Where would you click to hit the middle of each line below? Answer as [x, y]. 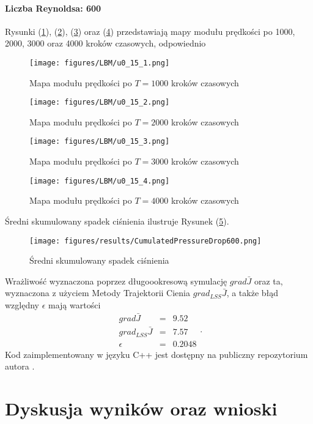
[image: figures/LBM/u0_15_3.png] [100, 142]
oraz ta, [269, 281]
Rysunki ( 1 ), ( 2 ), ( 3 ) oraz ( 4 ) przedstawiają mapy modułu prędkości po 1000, [150, 31]
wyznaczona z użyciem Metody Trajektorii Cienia [98, 293]
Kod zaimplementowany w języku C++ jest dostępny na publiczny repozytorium [156, 354]
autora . [20, 366]
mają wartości [75, 305]
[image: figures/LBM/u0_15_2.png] [100, 102]
